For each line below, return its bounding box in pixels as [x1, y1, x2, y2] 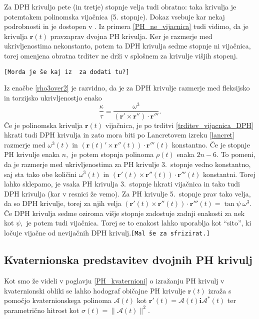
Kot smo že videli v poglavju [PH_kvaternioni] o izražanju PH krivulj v [4, 275, 224, 285]
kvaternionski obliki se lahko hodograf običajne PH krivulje [4, 285, 185, 295]
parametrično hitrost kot [4, 304, 79, 315]
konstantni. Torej [203, 168, 255, 179]
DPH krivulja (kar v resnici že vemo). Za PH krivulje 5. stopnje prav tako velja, [4, 188, 251, 198]
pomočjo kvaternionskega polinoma [4, 295, 111, 305]
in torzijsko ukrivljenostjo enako [4, 92, 102, 102]
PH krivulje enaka [4, 149, 60, 159]
